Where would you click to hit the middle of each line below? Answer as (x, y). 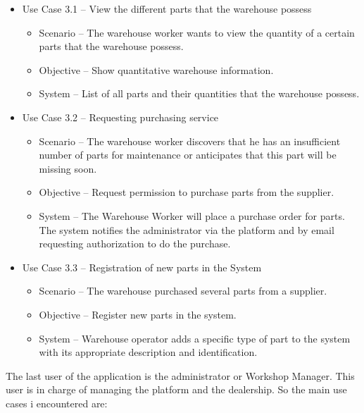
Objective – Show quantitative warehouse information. (156, 69)
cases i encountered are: (57, 403)
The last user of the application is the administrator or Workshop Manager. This (180, 375)
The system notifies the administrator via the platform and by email (187, 229)
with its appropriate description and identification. (148, 352)
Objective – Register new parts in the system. (138, 314)
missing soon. (68, 168)
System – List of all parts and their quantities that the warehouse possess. (199, 93)
